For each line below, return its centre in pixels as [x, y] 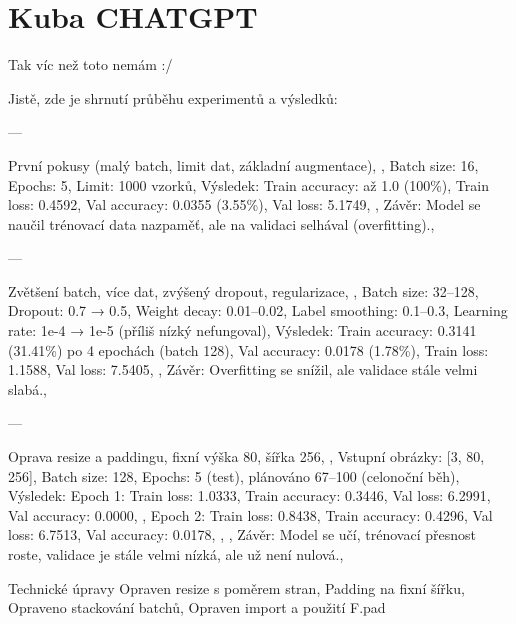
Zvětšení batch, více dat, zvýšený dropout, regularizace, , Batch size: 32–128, [243, 290]
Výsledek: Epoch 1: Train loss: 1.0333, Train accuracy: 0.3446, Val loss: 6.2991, [249, 495]
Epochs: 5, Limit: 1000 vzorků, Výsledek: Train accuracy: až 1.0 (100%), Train [248, 184]
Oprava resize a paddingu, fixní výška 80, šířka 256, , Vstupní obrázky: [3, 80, [246, 456]
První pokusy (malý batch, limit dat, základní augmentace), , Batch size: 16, [243, 164]
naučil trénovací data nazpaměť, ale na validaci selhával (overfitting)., [221, 223]
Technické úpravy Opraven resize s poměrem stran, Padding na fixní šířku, [236, 587]
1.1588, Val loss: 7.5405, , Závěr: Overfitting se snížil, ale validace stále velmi [243, 369]
